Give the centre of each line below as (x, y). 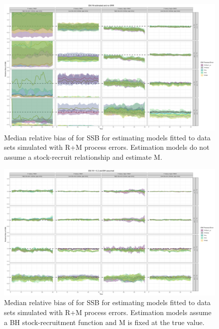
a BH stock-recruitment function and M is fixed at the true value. (104, 322)
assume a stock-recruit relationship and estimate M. (83, 157)
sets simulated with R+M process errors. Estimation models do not (107, 147)
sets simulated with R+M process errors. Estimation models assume (108, 312)
